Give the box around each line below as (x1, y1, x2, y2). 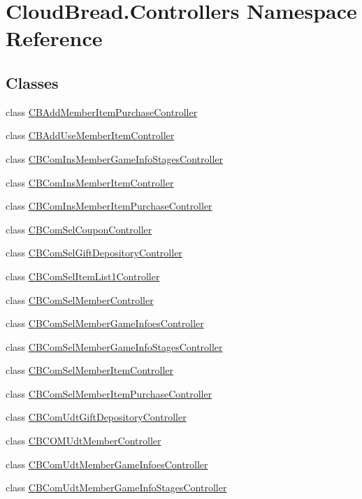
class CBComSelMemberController (6, 292, 154, 307)
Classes (6, 71, 59, 93)
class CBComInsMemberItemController (6, 175, 174, 189)
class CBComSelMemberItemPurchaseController (6, 386, 212, 400)
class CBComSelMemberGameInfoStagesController (6, 339, 223, 354)
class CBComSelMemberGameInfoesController (6, 316, 204, 331)
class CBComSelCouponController (6, 222, 152, 236)
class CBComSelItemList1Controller (6, 268, 160, 283)
